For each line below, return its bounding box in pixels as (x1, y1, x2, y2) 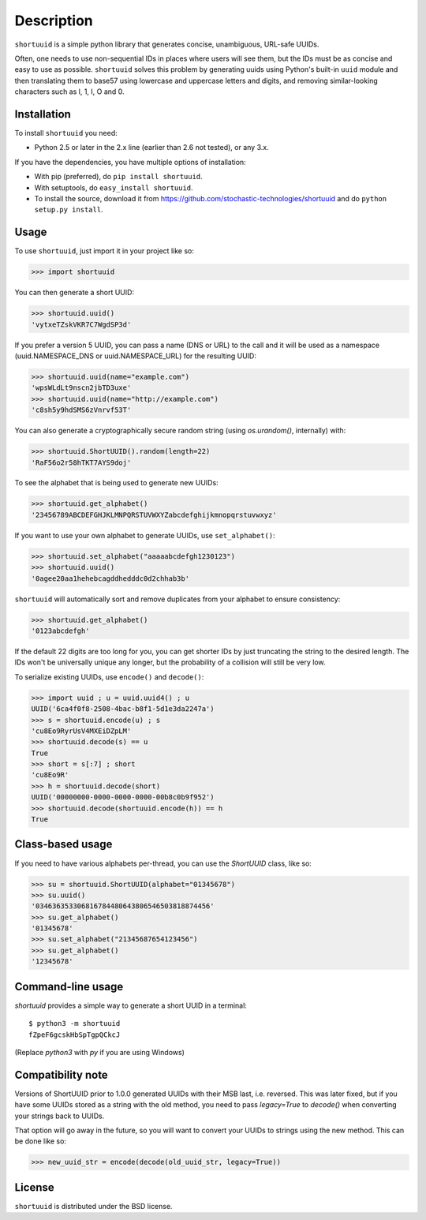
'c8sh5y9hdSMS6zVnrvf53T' (31, 406, 132, 414)
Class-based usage (14, 837, 113, 851)
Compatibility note (14, 1068, 108, 1081)
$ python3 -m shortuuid (28, 1019, 121, 1028)
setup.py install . (34, 205, 103, 215)
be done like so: (14, 1136, 67, 1146)
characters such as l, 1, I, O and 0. (14, 87, 125, 96)
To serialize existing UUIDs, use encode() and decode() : (14, 672, 204, 682)
